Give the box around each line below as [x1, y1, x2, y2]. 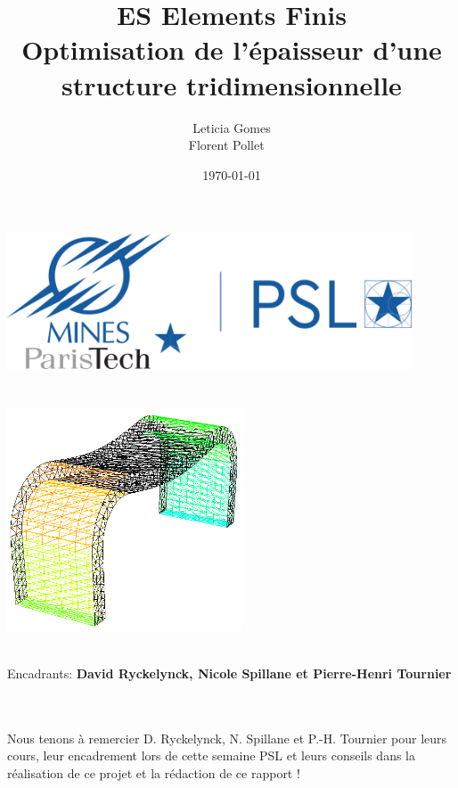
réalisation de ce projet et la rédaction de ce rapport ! [7, 764, 300, 783]
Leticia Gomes [192, 118, 271, 136]
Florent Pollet [188, 135, 265, 154]
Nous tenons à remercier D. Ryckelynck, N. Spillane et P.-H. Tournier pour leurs [7, 728, 447, 747]
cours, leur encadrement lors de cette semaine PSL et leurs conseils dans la [7, 746, 415, 765]
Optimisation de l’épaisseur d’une [21, 31, 442, 68]
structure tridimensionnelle [61, 66, 402, 103]
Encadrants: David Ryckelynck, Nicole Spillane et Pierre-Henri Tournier [7, 664, 452, 683]
